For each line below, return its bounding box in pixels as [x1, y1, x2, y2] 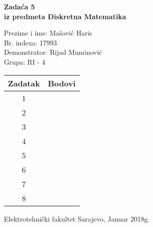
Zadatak [8, 77, 40, 89]
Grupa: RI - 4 [4, 56, 45, 67]
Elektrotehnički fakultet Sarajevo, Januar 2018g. [4, 213, 150, 224]
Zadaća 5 [4, 1, 35, 11]
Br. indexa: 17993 [4, 37, 57, 47]
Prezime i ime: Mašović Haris [4, 28, 92, 38]
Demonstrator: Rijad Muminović [4, 47, 102, 57]
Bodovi [48, 77, 76, 89]
